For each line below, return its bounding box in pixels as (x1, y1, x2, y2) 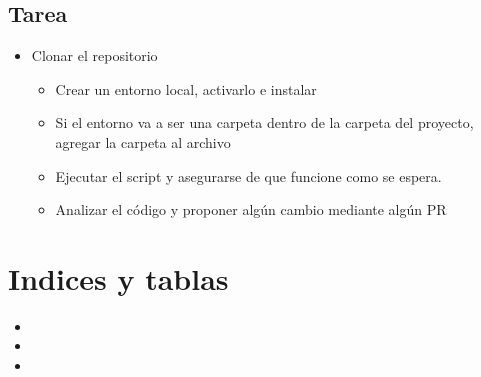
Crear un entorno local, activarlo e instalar (55, 78, 317, 99)
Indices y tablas (8, 257, 229, 298)
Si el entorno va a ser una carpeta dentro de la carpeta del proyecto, (55, 112, 474, 133)
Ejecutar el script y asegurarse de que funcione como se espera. (55, 165, 442, 186)
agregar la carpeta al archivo (55, 131, 231, 152)
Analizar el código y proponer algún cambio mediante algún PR (55, 199, 447, 220)
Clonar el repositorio (31, 45, 158, 66)
